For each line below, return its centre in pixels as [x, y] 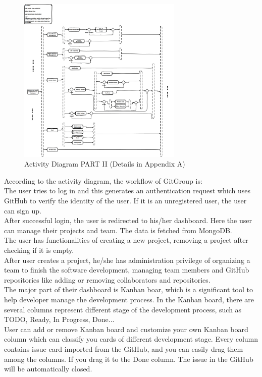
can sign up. [23, 210]
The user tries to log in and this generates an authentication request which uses [127, 191]
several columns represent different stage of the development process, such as [123, 309]
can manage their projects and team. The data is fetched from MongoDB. [118, 230]
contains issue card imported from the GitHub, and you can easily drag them [124, 348]
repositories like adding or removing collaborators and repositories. [107, 279]
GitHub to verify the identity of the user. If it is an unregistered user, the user [125, 201]
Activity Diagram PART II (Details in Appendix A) [105, 164]
